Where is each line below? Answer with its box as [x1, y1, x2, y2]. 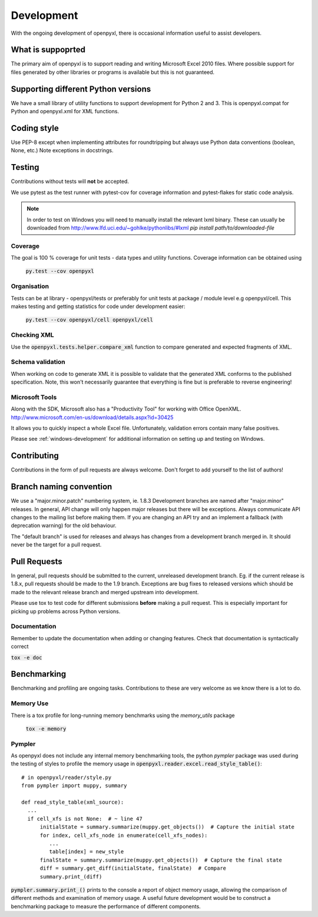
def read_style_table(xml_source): [21, 799, 124, 805]
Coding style [11, 123, 59, 133]
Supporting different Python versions [11, 84, 151, 94]
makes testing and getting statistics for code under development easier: [11, 303, 185, 310]
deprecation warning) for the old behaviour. [11, 522, 117, 529]
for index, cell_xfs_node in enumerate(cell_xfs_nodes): [39, 832, 208, 839]
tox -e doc [11, 654, 42, 661]
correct [11, 643, 29, 650]
